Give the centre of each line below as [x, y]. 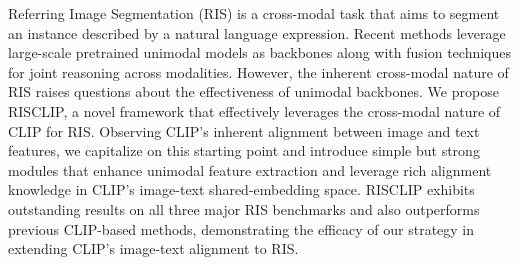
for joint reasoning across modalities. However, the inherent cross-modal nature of [258, 71]
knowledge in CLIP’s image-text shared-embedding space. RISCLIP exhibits [241, 189]
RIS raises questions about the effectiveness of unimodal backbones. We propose [253, 91]
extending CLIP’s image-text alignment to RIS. [153, 248]
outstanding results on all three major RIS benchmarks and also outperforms [244, 208]
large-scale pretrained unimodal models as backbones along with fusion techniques [260, 52]
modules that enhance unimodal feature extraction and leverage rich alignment [250, 169]
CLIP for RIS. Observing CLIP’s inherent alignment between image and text [244, 130]
